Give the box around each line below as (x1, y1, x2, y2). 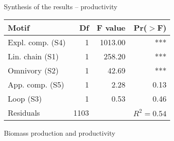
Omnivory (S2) (8, 64, 59, 76)
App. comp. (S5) (8, 78, 65, 90)
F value (96, 21, 126, 33)
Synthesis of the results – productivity (4, 1, 118, 11)
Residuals (8, 106, 40, 118)
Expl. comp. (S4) (8, 36, 66, 48)
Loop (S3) (8, 92, 42, 104)
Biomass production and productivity (4, 127, 116, 138)
